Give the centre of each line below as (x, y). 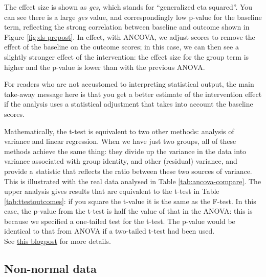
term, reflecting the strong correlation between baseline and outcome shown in (127, 27)
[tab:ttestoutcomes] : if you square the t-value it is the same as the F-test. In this (130, 201)
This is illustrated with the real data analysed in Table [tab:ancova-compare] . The (133, 181)
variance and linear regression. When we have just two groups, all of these (120, 141)
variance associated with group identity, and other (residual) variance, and (121, 161)
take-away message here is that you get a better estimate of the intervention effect (133, 94)
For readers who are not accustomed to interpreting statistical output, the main (129, 84)
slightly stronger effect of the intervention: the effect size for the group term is (127, 56)
